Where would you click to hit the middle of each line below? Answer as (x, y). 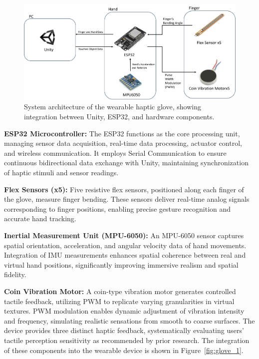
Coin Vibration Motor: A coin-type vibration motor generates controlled (120, 291)
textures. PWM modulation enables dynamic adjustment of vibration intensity (124, 311)
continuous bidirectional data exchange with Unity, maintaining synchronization (126, 163)
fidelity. (15, 274)
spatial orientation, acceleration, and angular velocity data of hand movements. (125, 245)
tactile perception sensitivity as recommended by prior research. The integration (127, 340)
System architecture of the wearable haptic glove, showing (113, 107)
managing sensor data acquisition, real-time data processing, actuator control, (123, 143)
